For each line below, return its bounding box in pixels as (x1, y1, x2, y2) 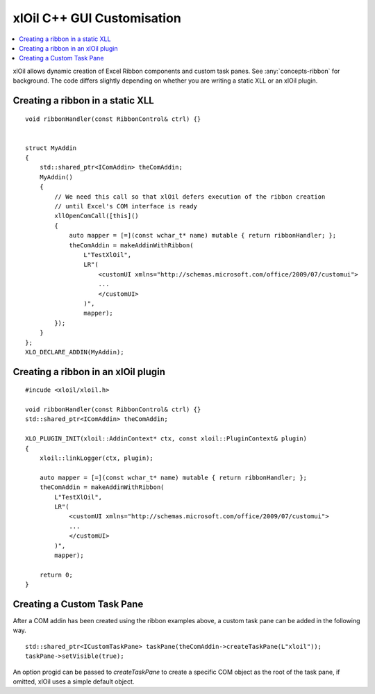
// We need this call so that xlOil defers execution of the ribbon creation (54, 192, 326, 201)
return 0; (39, 570, 73, 579)
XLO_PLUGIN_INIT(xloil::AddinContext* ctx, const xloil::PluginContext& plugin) (25, 435, 308, 443)
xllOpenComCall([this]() (54, 212, 139, 220)
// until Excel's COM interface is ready (54, 202, 198, 210)
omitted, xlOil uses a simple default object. (12, 677, 135, 686)
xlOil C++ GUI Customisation (12, 10, 182, 26)
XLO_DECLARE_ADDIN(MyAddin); (25, 348, 124, 356)
